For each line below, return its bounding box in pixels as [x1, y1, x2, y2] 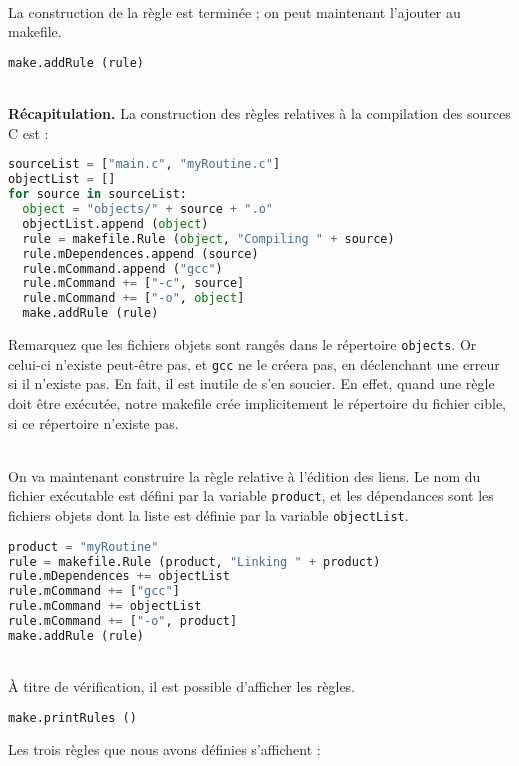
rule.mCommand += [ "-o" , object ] [22, 291, 245, 306]
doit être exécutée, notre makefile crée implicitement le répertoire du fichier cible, [8, 392, 506, 413]
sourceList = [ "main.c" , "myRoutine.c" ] [8, 157, 281, 172]
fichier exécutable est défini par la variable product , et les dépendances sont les [8, 485, 494, 506]
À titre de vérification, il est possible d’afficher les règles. [8, 676, 356, 697]
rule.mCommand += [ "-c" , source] [22, 276, 245, 291]
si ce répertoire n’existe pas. [8, 412, 179, 433]
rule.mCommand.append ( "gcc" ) [22, 261, 223, 276]
